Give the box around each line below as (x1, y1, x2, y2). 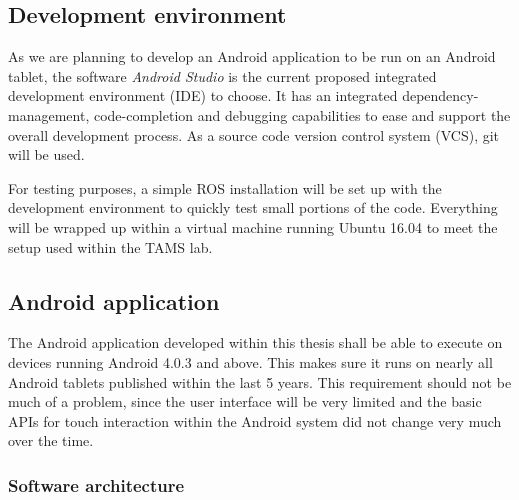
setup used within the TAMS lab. (8, 236, 213, 257)
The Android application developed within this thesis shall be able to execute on (8, 332, 503, 353)
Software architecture (8, 472, 185, 497)
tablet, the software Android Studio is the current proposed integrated (8, 65, 437, 86)
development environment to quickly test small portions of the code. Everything (8, 197, 498, 218)
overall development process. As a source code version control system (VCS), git (8, 124, 500, 145)
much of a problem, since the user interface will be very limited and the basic (8, 391, 482, 412)
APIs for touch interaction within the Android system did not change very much (8, 410, 502, 431)
